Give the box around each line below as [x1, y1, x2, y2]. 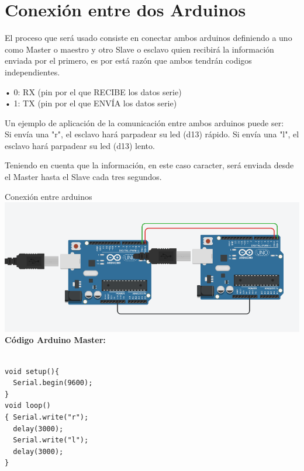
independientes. [5, 65, 60, 78]
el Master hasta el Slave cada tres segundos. [5, 171, 162, 183]
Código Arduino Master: [5, 334, 106, 346]
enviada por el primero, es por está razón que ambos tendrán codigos [5, 54, 252, 67]
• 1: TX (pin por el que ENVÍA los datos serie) [5, 97, 177, 109]
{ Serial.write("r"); [5, 413, 89, 422]
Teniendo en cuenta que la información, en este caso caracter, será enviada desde [5, 159, 294, 171]
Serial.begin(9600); [13, 379, 93, 387]
